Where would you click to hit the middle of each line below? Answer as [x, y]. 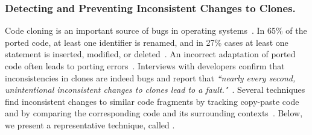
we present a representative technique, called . [90, 124]
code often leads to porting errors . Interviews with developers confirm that [145, 66]
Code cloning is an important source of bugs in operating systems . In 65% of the [156, 30]
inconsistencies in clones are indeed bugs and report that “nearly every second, [150, 77]
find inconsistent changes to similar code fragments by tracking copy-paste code [152, 101]
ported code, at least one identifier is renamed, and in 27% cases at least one [147, 42]
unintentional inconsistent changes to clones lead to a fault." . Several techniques [155, 89]
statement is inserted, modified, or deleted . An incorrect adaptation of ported [150, 54]
